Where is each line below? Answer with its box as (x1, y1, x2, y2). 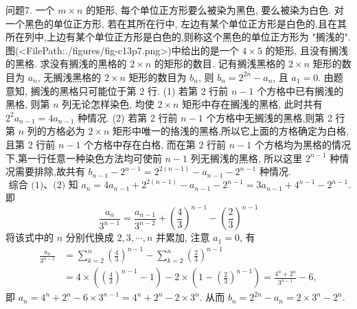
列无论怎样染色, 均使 (62, 97, 154, 111)
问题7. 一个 (5, 3, 55, 16)
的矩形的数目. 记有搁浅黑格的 (154, 56, 286, 71)
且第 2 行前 (5, 137, 56, 151)
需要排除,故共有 (14, 164, 85, 179)
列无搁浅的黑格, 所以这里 (190, 150, 303, 165)
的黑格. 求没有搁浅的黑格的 (5, 56, 127, 71)
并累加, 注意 (156, 230, 210, 244)
